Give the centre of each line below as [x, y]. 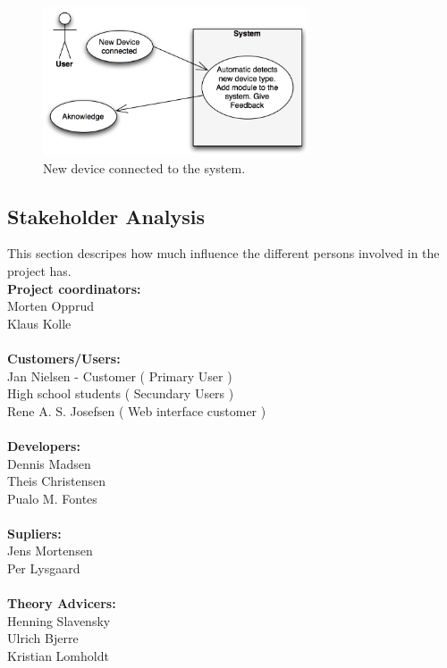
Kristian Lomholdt [58, 656]
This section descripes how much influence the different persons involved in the [223, 253]
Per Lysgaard [44, 568]
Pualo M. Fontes [52, 498]
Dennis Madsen [49, 463]
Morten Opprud [51, 306]
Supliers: [34, 533]
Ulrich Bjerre [43, 638]
